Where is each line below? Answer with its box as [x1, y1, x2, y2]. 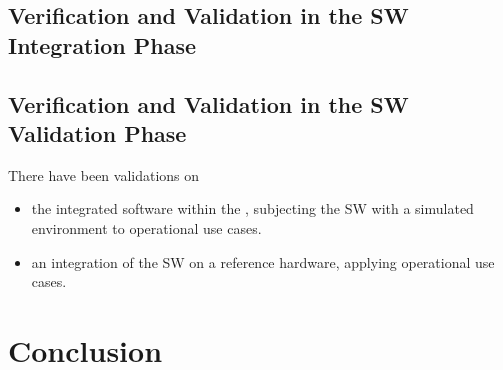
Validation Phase [8, 117, 187, 148]
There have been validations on [8, 164, 200, 185]
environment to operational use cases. [31, 217, 262, 238]
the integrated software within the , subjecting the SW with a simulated [31, 198, 474, 219]
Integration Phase [8, 29, 197, 60]
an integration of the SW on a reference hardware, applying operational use [31, 251, 495, 272]
